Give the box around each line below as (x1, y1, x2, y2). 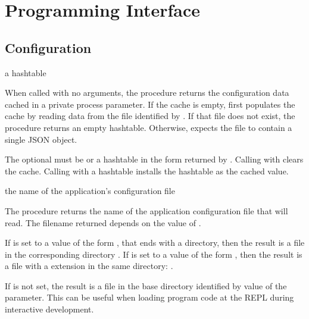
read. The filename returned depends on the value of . (5, 216, 201, 229)
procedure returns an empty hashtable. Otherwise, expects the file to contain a (5, 121, 292, 133)
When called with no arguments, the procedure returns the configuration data (5, 86, 289, 99)
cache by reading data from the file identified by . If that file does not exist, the (5, 110, 295, 122)
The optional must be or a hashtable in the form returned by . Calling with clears (5, 153, 304, 165)
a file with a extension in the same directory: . (5, 259, 173, 272)
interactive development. (5, 303, 94, 315)
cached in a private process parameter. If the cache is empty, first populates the (5, 98, 295, 110)
